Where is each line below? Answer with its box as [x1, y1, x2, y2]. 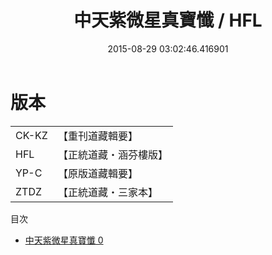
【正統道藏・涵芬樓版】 [57, 147, 168, 161]
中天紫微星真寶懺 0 [24, 234, 104, 246]
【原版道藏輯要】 [57, 166, 138, 180]
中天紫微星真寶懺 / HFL [73, 9, 263, 32]
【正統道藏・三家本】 [57, 185, 158, 199]
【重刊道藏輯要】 [57, 129, 138, 143]
